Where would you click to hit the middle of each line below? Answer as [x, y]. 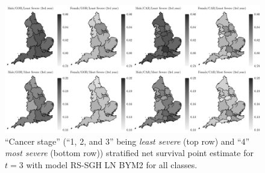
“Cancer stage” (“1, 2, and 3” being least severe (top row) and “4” [127, 141]
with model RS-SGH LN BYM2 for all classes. [112, 164]
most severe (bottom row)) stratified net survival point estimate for [129, 153]
